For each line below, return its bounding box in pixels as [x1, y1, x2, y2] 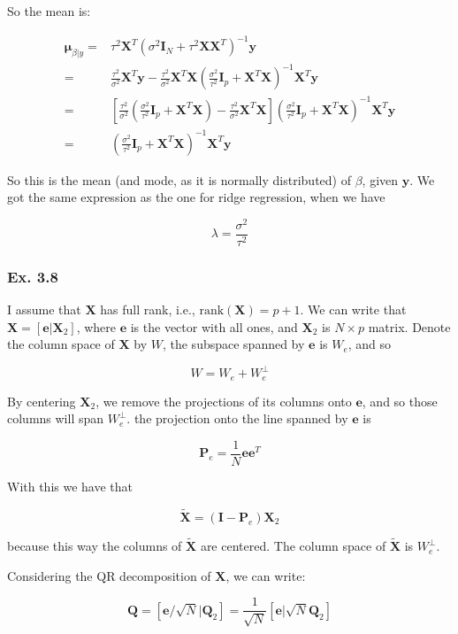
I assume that [7, 300, 81, 319]
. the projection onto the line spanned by [126, 409, 348, 428]
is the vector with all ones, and [130, 317, 298, 336]
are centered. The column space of [200, 537, 386, 555]
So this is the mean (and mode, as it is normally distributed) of [7, 170, 351, 189]
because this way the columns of [7, 537, 182, 555]
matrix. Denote [368, 317, 451, 336]
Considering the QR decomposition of [7, 566, 211, 584]
